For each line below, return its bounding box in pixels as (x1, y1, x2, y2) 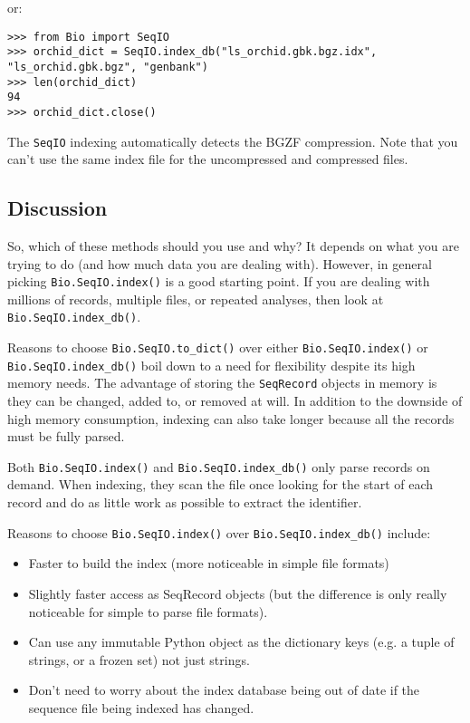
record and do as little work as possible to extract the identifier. (7, 493, 362, 512)
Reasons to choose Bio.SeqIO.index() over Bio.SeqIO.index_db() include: (7, 523, 431, 542)
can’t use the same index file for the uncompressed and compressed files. (7, 149, 408, 169)
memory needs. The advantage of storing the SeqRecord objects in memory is (7, 373, 437, 392)
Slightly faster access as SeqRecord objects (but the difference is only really (28, 583, 447, 602)
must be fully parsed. (7, 427, 125, 446)
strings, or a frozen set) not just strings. (28, 650, 250, 669)
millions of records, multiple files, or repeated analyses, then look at (7, 289, 384, 308)
